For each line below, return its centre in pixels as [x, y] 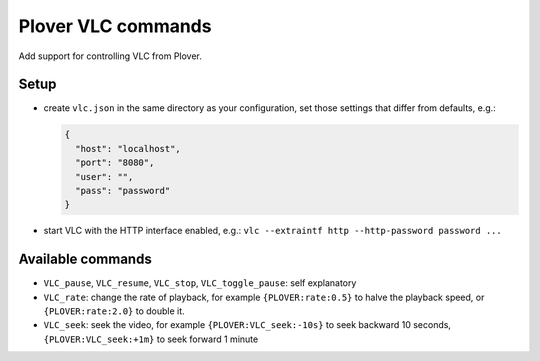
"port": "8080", [115, 163]
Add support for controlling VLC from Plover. [110, 56]
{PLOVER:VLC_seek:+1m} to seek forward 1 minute [151, 339]
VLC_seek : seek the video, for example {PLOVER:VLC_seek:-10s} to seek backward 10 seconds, [247, 325]
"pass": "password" [123, 190]
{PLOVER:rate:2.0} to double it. [114, 311]
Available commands [85, 259]
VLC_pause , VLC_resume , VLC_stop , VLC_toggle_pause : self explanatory [200, 283]
